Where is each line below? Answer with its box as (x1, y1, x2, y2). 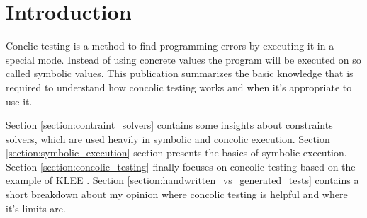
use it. (6, 93, 33, 108)
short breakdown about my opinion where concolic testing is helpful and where (6, 187, 348, 202)
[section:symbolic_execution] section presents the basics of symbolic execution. (6, 145, 347, 160)
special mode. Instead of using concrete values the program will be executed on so (6, 52, 361, 67)
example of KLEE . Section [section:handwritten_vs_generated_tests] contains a (6, 173, 359, 188)
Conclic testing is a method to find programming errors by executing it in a (6, 38, 334, 53)
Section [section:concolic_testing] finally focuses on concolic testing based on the (6, 159, 356, 173)
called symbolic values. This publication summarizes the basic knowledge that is (6, 66, 354, 81)
